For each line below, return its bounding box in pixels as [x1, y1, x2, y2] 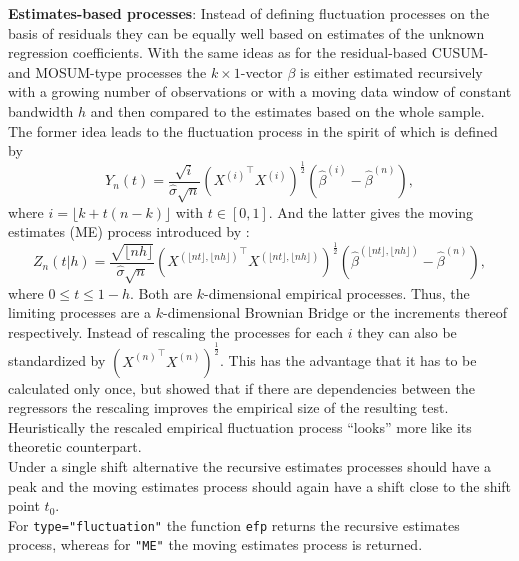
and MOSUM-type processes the [8, 61, 207, 82]
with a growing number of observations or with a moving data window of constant [8, 81, 512, 102]
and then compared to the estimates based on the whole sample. [90, 100, 485, 121]
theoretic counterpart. [8, 436, 142, 457]
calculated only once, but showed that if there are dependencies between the [8, 377, 475, 398]
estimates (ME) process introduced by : [8, 221, 250, 242]
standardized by [8, 350, 106, 371]
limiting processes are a [8, 302, 152, 323]
